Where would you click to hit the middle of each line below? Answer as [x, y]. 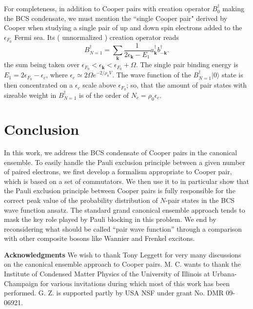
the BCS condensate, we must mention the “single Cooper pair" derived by [116, 18]
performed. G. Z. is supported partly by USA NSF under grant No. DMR [114, 293]
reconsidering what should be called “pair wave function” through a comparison [123, 228]
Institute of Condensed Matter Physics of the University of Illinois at [107, 274]
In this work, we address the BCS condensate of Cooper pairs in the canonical [121, 152]
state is [232, 75]
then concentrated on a [39, 85]
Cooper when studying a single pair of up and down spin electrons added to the [123, 27]
